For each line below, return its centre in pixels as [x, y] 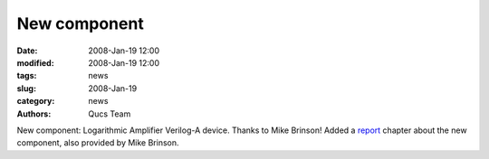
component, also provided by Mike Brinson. [98, 143]
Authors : [34, 114]
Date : [27, 51]
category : [36, 101]
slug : [26, 88]
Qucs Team [110, 114]
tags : [27, 76]
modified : [35, 62]
